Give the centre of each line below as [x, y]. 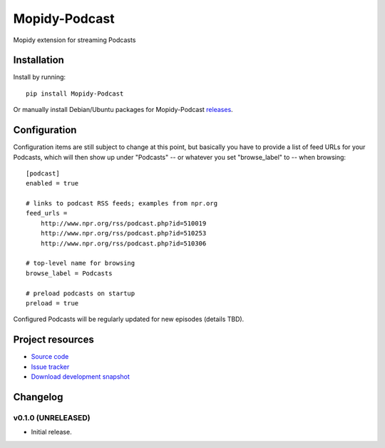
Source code [50, 357]
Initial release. [51, 432]
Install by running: [40, 77]
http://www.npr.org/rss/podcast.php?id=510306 [123, 243]
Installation [38, 60]
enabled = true [52, 183]
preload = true [52, 303]
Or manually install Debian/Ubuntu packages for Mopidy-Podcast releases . [123, 110]
